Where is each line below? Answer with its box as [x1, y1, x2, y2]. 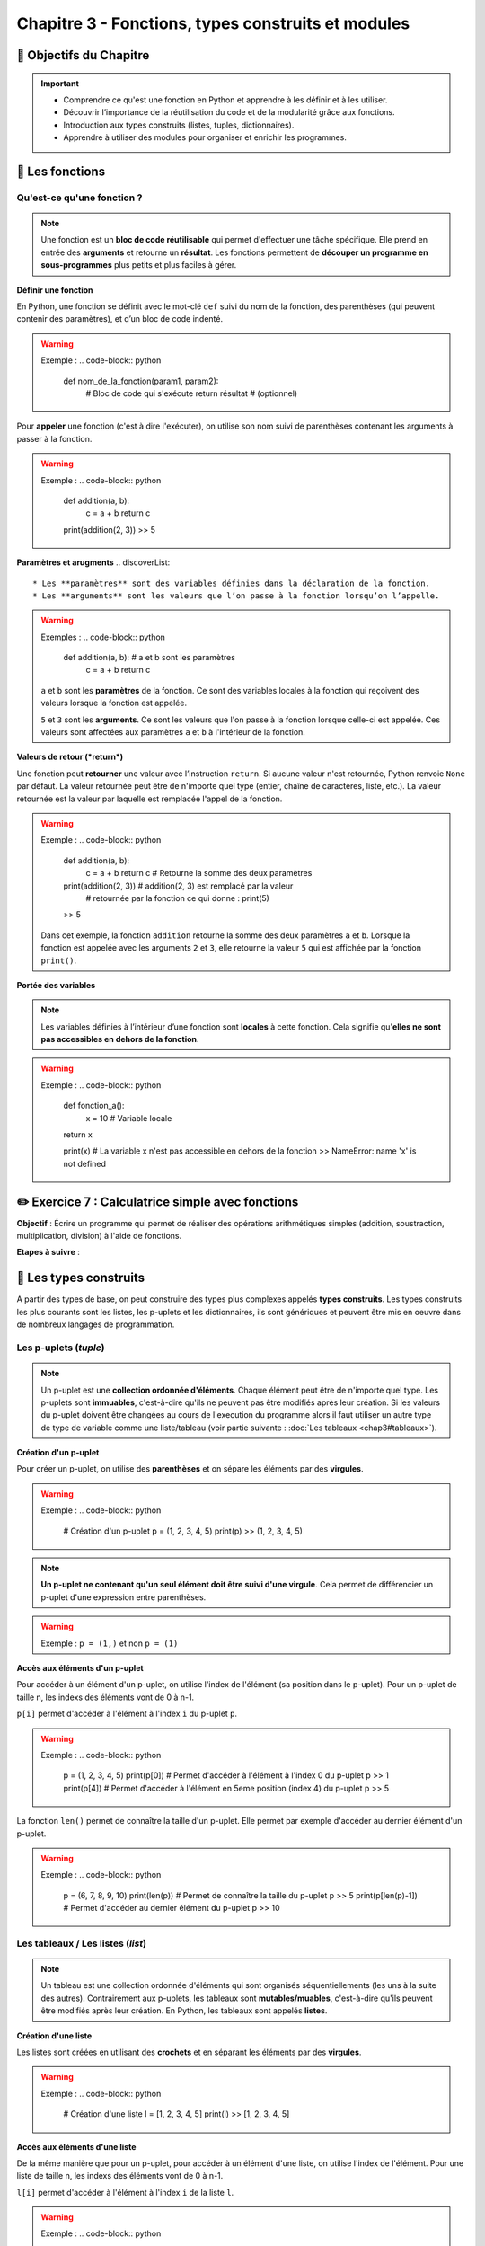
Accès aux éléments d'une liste [16, 2141, 137, 2152]
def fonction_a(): [63, 1101, 125, 1111]
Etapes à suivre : [16, 1247, 81, 1258]
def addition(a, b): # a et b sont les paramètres [63, 652, 235, 663]
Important [40, 77, 80, 89]
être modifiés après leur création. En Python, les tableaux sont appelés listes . [40, 2005, 328, 2016]
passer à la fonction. [16, 433, 93, 444]
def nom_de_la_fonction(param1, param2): [63, 376, 219, 386]
